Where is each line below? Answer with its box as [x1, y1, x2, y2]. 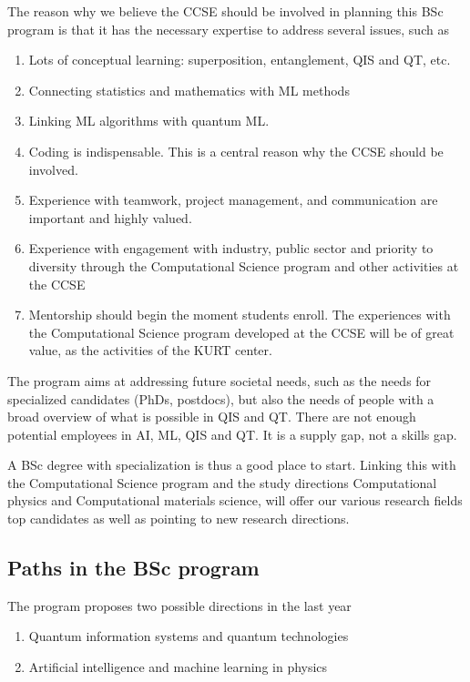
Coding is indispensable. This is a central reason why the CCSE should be [28, 141, 444, 160]
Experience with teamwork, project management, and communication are [28, 190, 438, 209]
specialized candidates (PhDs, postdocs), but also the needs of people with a [7, 389, 434, 408]
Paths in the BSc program [7, 554, 260, 582]
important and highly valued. [28, 208, 192, 227]
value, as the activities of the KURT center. [28, 341, 272, 360]
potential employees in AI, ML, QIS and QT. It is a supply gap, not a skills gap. [7, 424, 457, 443]
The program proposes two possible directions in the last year [7, 595, 352, 615]
